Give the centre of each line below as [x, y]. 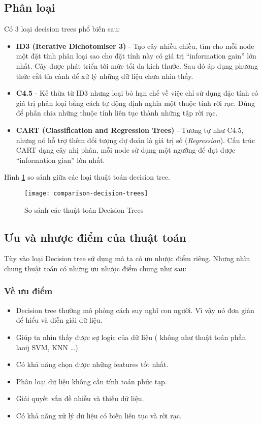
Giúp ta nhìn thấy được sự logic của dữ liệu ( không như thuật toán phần [131, 337]
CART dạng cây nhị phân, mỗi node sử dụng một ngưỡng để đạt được [125, 150]
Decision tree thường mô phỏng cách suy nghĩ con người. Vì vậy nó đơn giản [135, 310]
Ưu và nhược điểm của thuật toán [95, 237]
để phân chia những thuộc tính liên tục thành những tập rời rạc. [117, 113]
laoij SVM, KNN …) [47, 347]
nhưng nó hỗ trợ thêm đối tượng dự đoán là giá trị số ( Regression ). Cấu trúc [136, 140]
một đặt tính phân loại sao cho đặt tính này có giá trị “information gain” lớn [136, 56]
